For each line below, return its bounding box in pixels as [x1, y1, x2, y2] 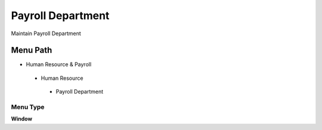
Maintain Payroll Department [11, 30, 82, 37]
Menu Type [11, 103, 45, 111]
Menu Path [11, 45, 52, 55]
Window [11, 115, 33, 122]
